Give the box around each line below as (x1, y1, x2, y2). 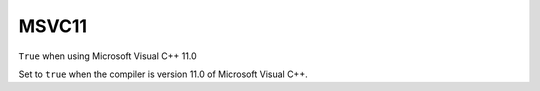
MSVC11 (18, 15, 88, 37)
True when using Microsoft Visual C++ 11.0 (18, 50, 197, 62)
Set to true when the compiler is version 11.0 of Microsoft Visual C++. (18, 68, 309, 80)
